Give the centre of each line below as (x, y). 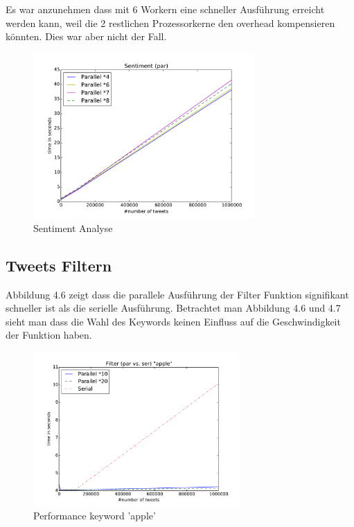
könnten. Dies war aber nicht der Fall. (86, 36)
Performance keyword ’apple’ (95, 516)
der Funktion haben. (49, 335)
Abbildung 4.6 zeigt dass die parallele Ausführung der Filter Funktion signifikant (177, 294)
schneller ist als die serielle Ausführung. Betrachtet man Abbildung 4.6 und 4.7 (173, 308)
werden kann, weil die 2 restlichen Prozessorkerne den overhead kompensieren (170, 23)
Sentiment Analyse (73, 227)
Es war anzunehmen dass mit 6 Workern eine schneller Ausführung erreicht (165, 9)
